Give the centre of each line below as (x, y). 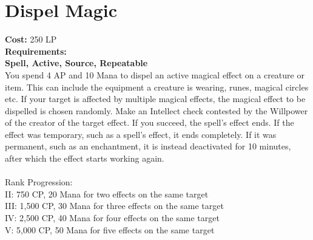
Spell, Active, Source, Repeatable (76, 63)
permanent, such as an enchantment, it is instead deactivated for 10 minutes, (148, 146)
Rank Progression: (39, 182)
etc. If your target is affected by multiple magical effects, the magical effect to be (155, 99)
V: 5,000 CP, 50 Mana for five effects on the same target (110, 229)
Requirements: (36, 51)
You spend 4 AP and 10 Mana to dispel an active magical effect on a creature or (155, 74)
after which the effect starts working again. (85, 158)
